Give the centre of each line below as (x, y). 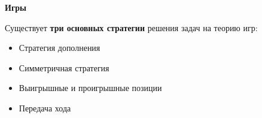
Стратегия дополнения (60, 48)
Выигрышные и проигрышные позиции (90, 88)
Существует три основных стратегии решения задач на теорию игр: (131, 27)
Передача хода (45, 108)
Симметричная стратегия (64, 67)
